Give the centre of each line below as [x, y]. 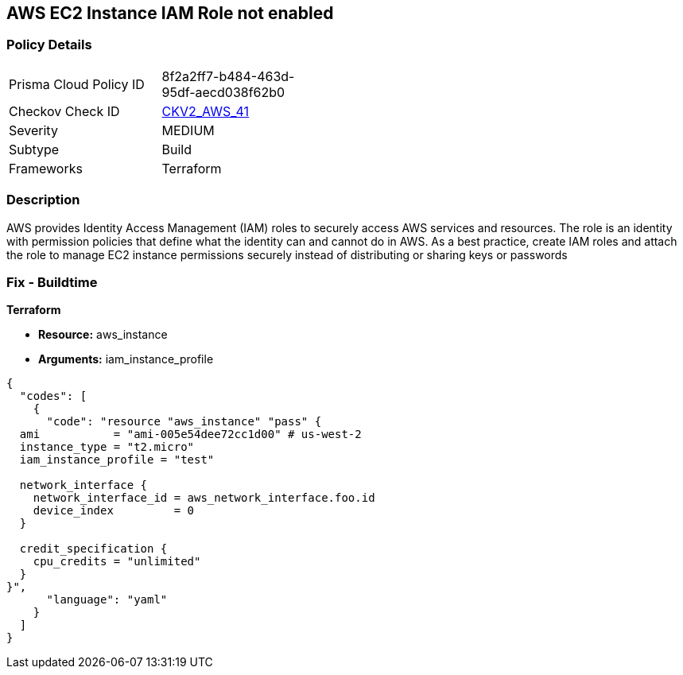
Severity [33, 130]
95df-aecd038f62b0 [223, 92]
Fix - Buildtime [52, 282]
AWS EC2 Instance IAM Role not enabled [170, 13]
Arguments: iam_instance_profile [126, 359]
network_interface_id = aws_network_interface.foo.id [204, 498]
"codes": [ [53, 396]
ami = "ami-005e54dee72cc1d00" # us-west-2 [190, 434]
